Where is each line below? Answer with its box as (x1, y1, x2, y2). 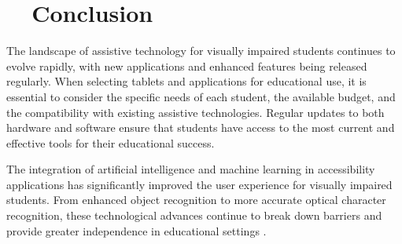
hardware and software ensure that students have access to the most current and (6, 119, 395, 136)
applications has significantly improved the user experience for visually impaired (6, 176, 393, 192)
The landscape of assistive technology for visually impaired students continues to (6, 42, 396, 59)
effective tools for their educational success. (6, 134, 215, 151)
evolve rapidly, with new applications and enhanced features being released (6, 57, 367, 74)
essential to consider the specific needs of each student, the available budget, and (6, 88, 396, 104)
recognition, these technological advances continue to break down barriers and (6, 207, 382, 224)
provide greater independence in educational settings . (6, 222, 267, 239)
